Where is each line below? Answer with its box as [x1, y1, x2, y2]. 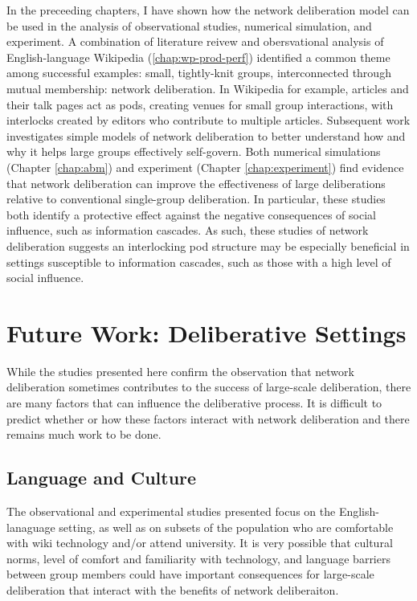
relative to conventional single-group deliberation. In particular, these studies [6, 190, 386, 207]
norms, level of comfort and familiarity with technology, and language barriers [6, 550, 390, 566]
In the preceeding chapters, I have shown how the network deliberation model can [6, 2, 410, 18]
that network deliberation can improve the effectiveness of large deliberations [6, 174, 386, 191]
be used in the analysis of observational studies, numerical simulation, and [6, 17, 372, 34]
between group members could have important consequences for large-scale [6, 566, 374, 583]
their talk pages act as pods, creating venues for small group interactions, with [6, 96, 394, 112]
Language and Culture [6, 465, 197, 490]
